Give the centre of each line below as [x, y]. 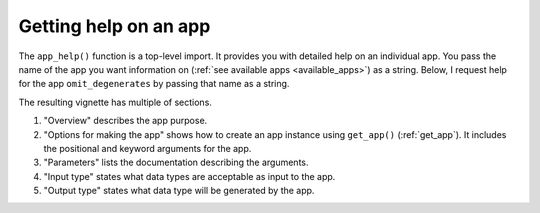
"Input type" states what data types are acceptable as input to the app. [189, 176]
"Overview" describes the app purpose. [125, 121]
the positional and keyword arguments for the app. [147, 148]
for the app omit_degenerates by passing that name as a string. [154, 84]
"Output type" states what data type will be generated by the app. [179, 191]
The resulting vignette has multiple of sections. [115, 102]
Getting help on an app [114, 26]
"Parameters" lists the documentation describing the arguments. [176, 162]
